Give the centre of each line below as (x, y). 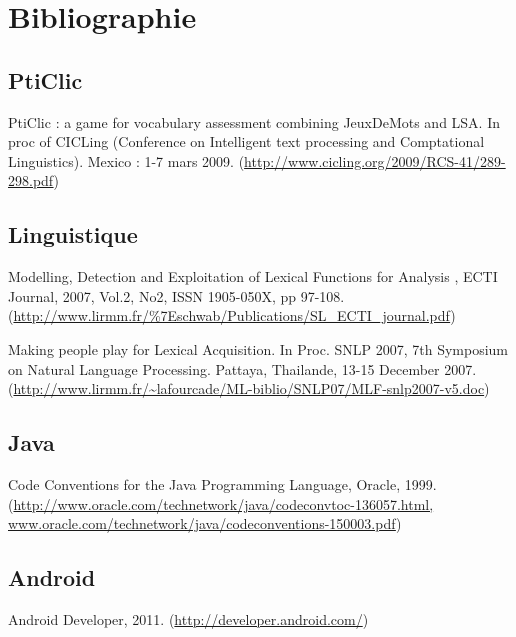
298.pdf (31, 180)
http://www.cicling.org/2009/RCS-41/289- (375, 160)
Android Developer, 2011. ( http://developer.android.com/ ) (188, 618)
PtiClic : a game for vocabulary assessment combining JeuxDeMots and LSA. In (254, 121)
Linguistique (73, 234)
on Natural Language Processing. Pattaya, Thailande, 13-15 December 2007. (242, 368)
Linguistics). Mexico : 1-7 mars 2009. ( (126, 160)
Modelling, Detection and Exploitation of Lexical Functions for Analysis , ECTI (253, 276)
